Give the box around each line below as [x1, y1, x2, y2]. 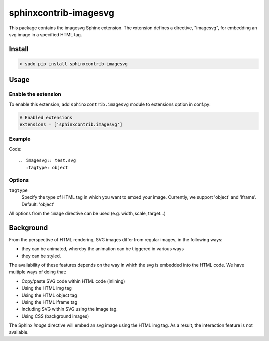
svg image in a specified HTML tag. [9, 31, 82, 37]
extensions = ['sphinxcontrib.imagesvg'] [19, 122, 123, 127]
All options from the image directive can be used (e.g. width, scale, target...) [9, 210, 166, 216]
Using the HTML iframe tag [21, 299, 78, 305]
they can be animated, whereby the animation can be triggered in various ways [21, 246, 184, 252]
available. [9, 329, 29, 335]
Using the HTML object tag [21, 292, 77, 298]
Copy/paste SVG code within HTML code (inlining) [21, 278, 125, 284]
